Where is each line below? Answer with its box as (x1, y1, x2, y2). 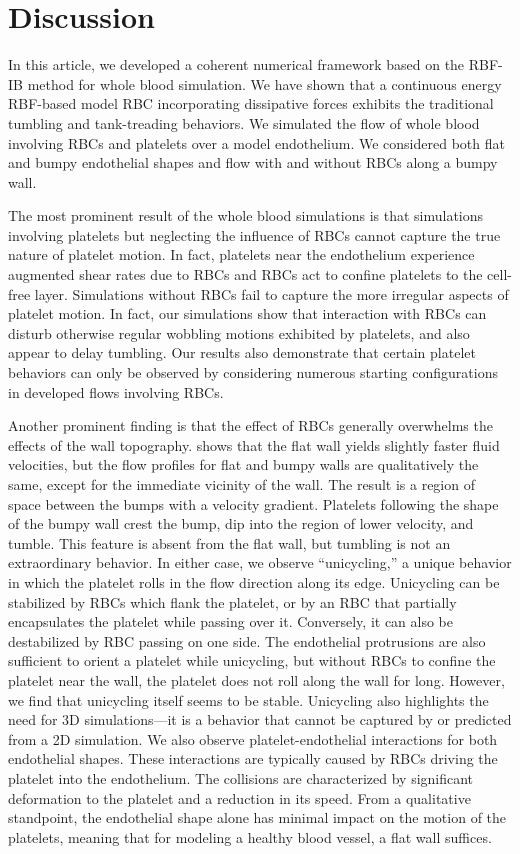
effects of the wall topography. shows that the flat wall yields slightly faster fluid (8, 434, 500, 455)
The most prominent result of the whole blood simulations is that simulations (8, 205, 484, 226)
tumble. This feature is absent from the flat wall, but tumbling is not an (8, 532, 451, 553)
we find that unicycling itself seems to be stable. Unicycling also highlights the (8, 689, 489, 710)
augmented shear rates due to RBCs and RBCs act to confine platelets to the (8, 264, 483, 285)
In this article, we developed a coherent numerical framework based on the (8, 54, 465, 75)
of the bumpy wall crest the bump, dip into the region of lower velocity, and (8, 513, 474, 534)
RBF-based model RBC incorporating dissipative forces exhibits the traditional (8, 93, 494, 114)
